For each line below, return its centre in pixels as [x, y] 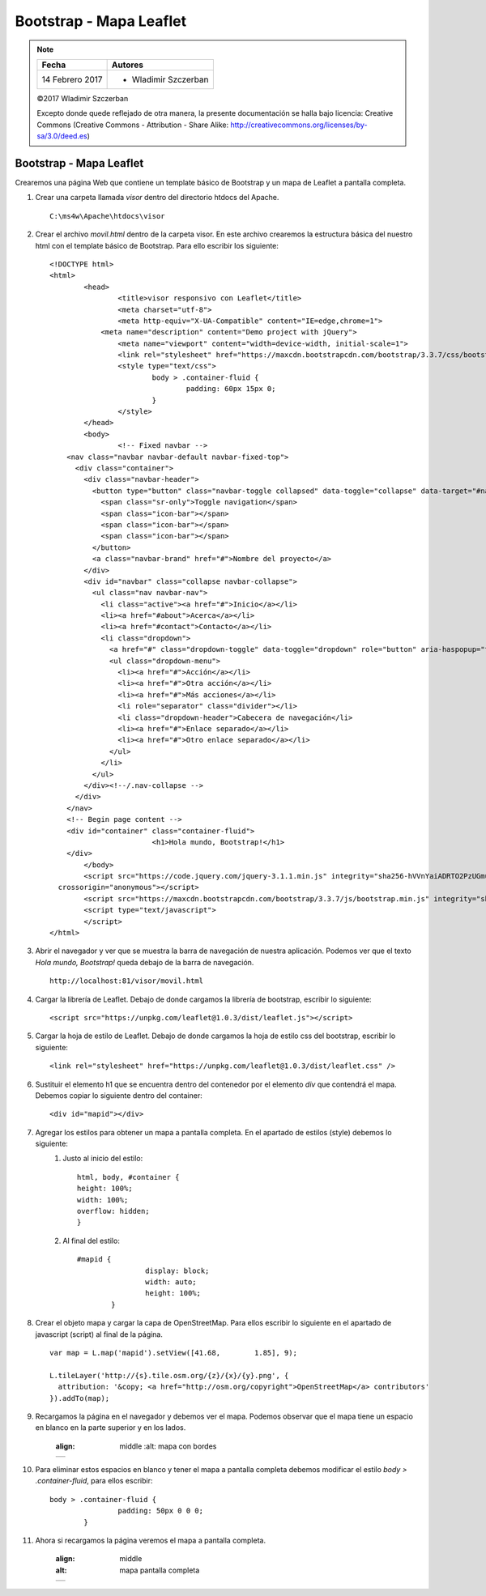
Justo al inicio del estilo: [103, 1159]
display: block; [177, 1270]
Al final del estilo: [92, 1241]
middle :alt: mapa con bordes [168, 1446]
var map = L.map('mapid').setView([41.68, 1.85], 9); [173, 1353]
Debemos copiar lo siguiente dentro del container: [119, 1095]
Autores [127, 65]
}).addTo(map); [80, 1398]
